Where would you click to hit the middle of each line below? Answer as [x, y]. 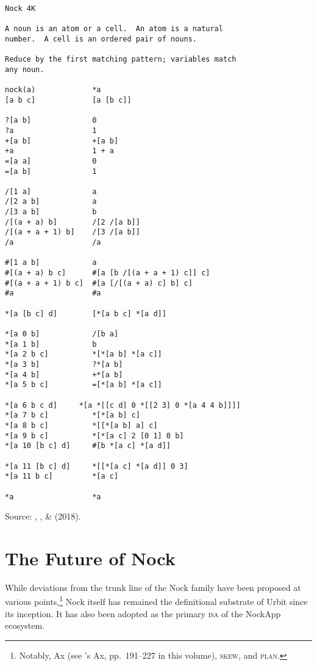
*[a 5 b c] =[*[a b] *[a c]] [84, 385]
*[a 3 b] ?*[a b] [64, 364]
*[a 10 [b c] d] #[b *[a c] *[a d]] [88, 446]
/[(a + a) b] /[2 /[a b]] [73, 222]
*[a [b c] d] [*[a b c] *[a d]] [86, 313]
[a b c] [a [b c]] [68, 100]
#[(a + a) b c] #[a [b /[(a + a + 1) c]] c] [108, 273]
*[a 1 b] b [51, 344]
